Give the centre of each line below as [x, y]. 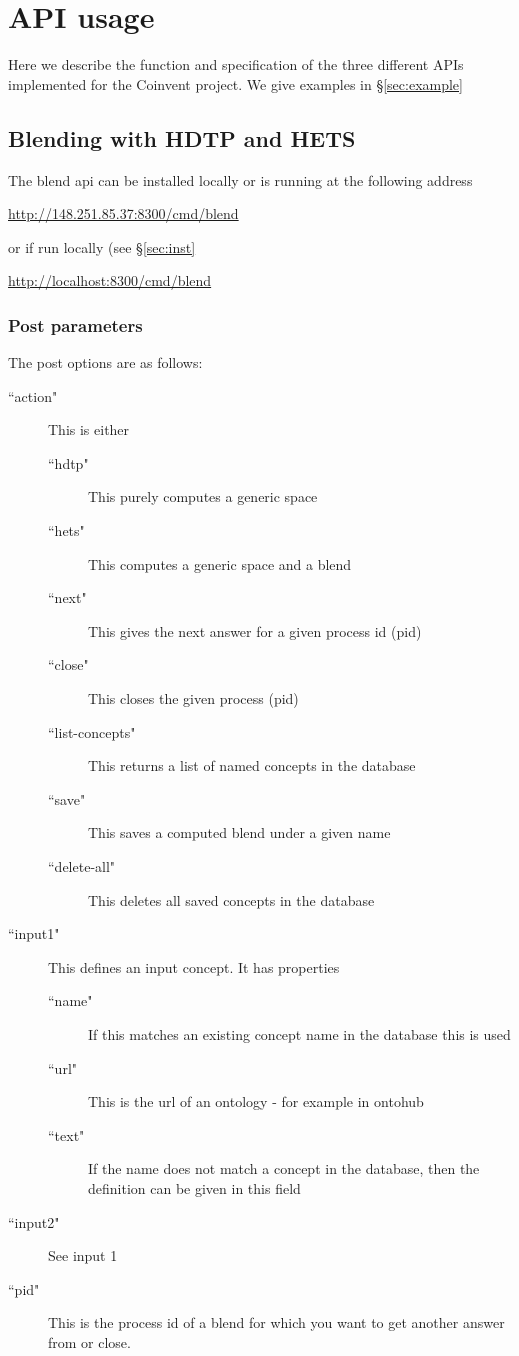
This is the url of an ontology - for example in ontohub [256, 1101]
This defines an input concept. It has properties [194, 966]
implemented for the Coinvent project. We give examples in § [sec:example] [235, 83]
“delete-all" [82, 866]
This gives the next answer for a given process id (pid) [255, 630]
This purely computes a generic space [203, 496]
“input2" [34, 1221]
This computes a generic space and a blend [220, 563]
